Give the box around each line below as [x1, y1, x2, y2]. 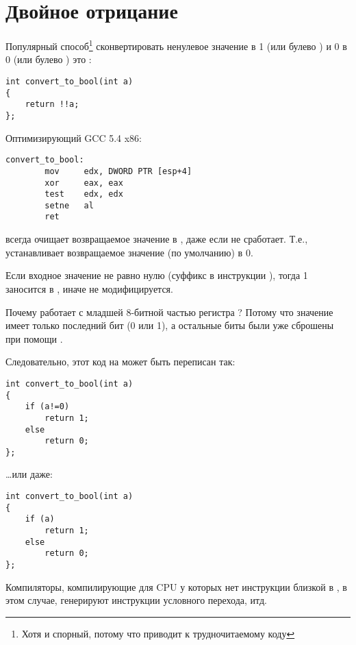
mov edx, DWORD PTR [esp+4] [44, 166, 192, 176]
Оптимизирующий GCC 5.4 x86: [5, 130, 142, 145]
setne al [44, 200, 94, 210]
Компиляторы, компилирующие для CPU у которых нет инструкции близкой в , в [5, 579, 347, 594]
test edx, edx [44, 189, 123, 199]
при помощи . [5, 331, 63, 345]
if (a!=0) [25, 402, 70, 412]
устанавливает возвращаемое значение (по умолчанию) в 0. [5, 245, 253, 259]
